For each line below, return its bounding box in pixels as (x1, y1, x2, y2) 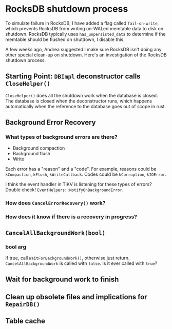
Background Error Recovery (5, 118, 96, 127)
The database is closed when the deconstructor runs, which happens (5, 98, 152, 104)
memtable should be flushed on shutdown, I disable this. (5, 36, 125, 43)
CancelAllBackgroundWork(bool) (5, 229, 106, 236)
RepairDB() (5, 300, 40, 308)
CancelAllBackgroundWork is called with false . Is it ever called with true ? (5, 260, 158, 266)
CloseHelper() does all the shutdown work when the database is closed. (5, 92, 158, 98)
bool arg (5, 243, 27, 250)
